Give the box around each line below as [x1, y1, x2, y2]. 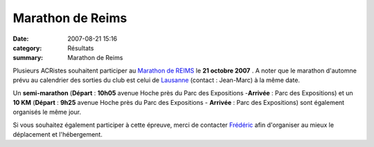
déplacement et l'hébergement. [12, 130, 103, 139]
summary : [12, 54, 44, 62]
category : [12, 43, 42, 52]
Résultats [67, 43, 94, 52]
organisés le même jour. [12, 108, 82, 117]
